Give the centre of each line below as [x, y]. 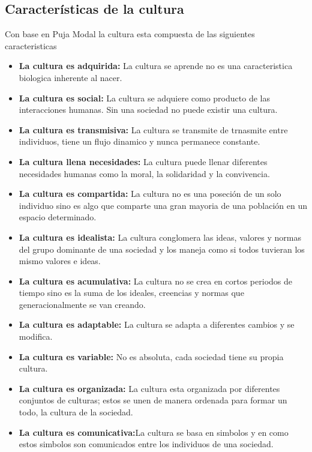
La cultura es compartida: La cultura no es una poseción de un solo [150, 194]
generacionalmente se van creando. [82, 304]
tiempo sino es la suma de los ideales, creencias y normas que [131, 293]
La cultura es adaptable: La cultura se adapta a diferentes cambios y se [157, 324]
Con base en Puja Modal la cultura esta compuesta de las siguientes [130, 34]
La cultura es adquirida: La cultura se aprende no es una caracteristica [156, 66]
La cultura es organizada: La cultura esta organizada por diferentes [149, 388]
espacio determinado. [58, 217]
